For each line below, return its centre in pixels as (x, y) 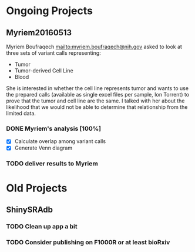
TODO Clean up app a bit (42, 226)
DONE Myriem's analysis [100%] (54, 128)
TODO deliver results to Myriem (52, 164)
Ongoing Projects (49, 11)
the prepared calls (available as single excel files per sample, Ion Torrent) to (98, 94)
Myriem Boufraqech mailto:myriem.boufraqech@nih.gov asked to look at (94, 47)
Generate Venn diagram (43, 148)
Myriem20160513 (39, 33)
